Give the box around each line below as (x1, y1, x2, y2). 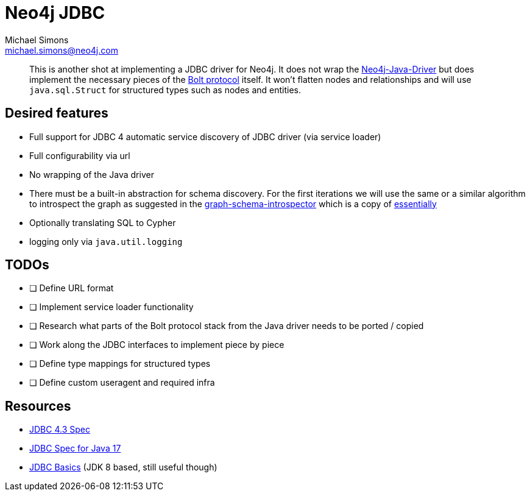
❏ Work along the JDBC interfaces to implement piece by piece (29, 339, 284, 350)
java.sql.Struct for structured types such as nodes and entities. (29, 84, 302, 95)
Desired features (5, 105, 108, 121)
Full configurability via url (29, 150, 130, 161)
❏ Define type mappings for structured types (29, 358, 211, 369)
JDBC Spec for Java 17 (29, 443, 121, 454)
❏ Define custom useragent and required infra (29, 377, 215, 388)
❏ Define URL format (29, 283, 114, 294)
